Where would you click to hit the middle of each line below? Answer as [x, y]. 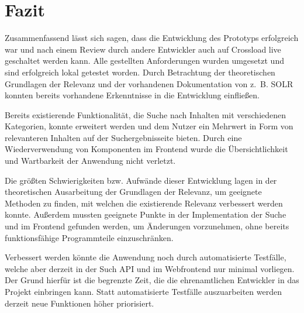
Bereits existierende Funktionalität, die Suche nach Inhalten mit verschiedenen [146, 114]
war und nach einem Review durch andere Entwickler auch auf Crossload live [143, 49]
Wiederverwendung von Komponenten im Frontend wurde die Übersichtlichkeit [146, 149]
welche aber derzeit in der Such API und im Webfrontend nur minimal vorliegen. [150, 268]
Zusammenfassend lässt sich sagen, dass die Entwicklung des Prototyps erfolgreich [152, 38]
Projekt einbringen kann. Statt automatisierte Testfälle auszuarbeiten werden [143, 291]
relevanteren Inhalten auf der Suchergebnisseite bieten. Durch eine [123, 137]
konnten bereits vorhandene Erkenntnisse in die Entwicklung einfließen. [132, 95]
